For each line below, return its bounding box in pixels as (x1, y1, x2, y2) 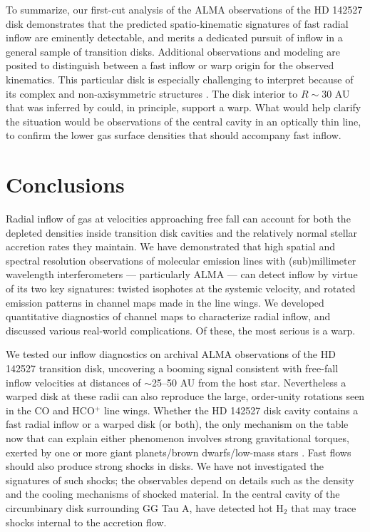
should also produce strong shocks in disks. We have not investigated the (6, 459, 324, 474)
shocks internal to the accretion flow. (6, 514, 167, 529)
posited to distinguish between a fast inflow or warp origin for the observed (6, 58, 334, 73)
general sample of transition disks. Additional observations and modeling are (6, 44, 340, 58)
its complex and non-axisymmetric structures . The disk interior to (6, 86, 298, 101)
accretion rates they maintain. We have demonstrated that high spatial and (6, 239, 335, 254)
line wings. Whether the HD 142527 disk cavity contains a (103, 402, 359, 417)
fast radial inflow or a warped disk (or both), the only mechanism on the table (6, 416, 349, 431)
